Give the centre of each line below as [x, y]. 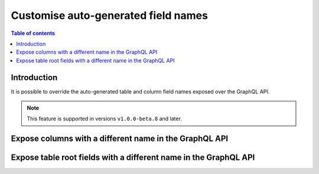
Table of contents [33, 33]
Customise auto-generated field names [109, 15]
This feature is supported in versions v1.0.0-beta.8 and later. [105, 119]
